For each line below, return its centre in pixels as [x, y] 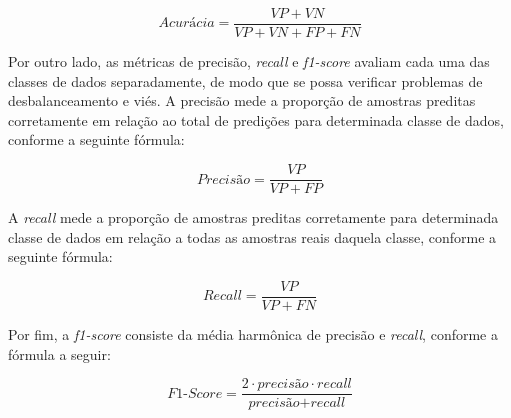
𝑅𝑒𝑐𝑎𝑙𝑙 [222, 296]
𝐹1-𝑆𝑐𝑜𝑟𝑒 [195, 393]
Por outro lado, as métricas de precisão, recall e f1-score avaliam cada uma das [249, 61]
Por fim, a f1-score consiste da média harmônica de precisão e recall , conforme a [253, 333]
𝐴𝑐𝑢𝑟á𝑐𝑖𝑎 [186, 23]
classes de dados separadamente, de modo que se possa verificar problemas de [245, 80]
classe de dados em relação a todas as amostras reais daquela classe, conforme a [252, 236]
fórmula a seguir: [59, 353]
